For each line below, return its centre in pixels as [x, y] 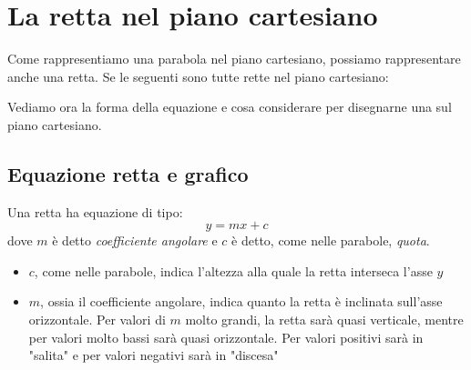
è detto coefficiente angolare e [135, 240]
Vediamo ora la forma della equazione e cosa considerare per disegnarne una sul [230, 107]
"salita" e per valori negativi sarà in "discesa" [154, 355]
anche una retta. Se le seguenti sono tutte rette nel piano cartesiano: [198, 76]
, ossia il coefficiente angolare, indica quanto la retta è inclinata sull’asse [241, 301]
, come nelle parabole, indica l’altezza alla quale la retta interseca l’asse [233, 270]
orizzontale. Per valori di [97, 320]
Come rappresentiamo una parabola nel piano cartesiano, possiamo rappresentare [234, 59]
